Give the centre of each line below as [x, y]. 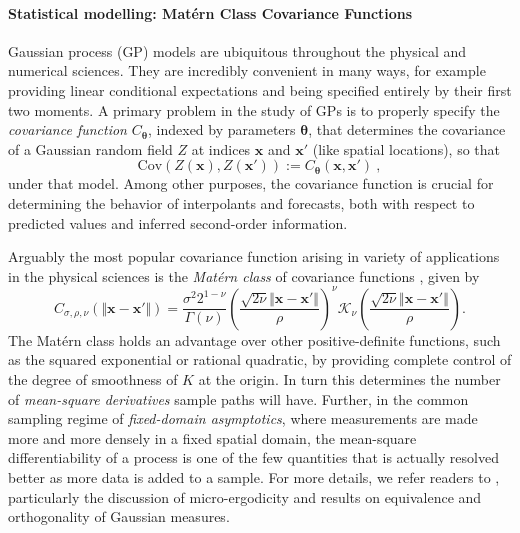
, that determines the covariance [407, 129]
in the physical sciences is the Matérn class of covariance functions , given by [244, 275]
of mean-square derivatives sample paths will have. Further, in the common [238, 398]
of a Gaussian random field [90, 148]
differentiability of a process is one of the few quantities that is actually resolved [253, 457]
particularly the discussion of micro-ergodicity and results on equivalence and [245, 496]
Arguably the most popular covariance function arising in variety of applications [254, 256]
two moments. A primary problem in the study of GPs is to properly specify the [254, 109]
